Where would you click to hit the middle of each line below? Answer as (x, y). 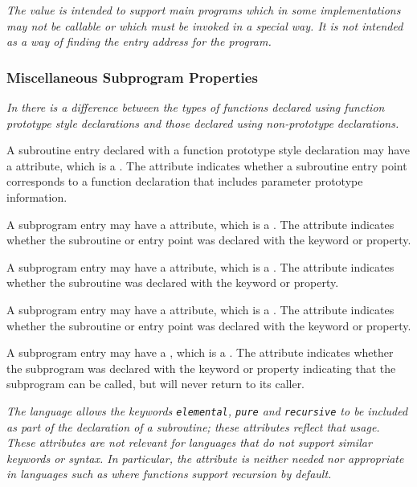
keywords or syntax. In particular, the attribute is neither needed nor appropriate (205, 458)
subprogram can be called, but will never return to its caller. (156, 384)
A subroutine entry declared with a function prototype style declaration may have (208, 150)
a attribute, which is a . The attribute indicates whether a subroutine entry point (207, 165)
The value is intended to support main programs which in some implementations (204, 10)
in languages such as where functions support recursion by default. (169, 474)
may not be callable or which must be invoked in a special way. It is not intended (205, 25)
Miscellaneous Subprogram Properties (132, 77)
